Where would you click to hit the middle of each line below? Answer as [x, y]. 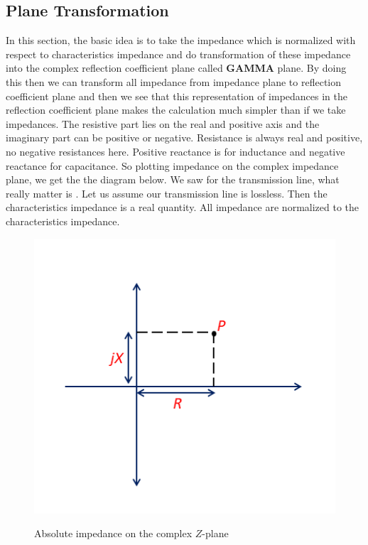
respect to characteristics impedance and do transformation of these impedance [178, 54]
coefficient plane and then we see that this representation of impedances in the [177, 96]
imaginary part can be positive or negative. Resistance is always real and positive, [184, 137]
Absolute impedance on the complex [113, 533]
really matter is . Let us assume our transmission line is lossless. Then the [167, 193]
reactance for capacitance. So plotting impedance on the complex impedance [172, 165]
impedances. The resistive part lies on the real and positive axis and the [163, 123]
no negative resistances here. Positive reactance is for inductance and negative [175, 151]
